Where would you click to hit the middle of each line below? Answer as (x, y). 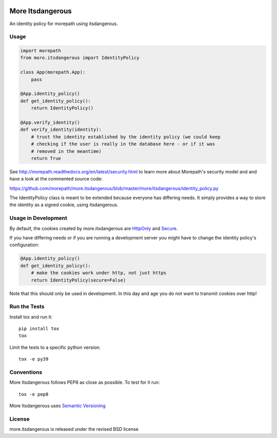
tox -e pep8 (34, 394)
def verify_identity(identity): (61, 130)
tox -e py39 (34, 359)
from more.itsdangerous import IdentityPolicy (80, 58)
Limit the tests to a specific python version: (55, 347)
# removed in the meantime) (66, 151)
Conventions (26, 372)
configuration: (24, 245)
